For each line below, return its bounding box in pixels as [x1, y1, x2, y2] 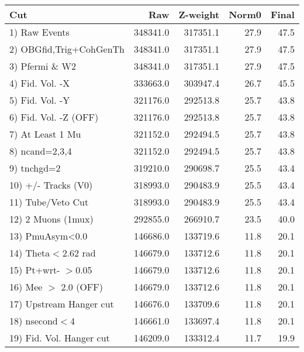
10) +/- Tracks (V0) [9, 178, 93, 192]
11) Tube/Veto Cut [9, 195, 89, 209]
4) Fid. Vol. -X [9, 76, 70, 90]
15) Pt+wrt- [9, 263, 60, 276]
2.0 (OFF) [61, 280, 103, 293]
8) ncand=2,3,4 [9, 144, 72, 158]
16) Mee [9, 280, 43, 293]
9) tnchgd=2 [9, 161, 61, 175]
